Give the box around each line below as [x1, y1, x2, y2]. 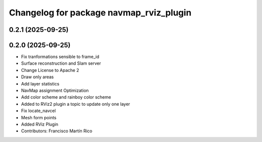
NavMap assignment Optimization [21, 87, 89, 94]
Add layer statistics [21, 81, 60, 86]
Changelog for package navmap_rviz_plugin [9, 7, 192, 18]
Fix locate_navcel [21, 108, 56, 114]
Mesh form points [21, 114, 57, 120]
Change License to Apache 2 [21, 67, 80, 73]
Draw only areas [21, 74, 54, 80]
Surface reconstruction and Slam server [21, 60, 101, 66]
